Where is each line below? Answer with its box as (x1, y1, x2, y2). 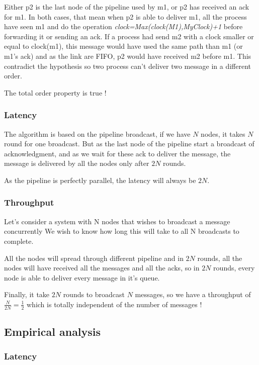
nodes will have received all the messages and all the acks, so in (4, 262, 200, 273)
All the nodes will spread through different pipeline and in (4, 252, 184, 263)
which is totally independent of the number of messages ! (27, 299, 202, 309)
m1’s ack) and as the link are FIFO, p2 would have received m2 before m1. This (4, 50, 251, 61)
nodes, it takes (201, 128, 245, 139)
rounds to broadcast (63, 289, 125, 300)
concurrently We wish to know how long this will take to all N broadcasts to (4, 226, 239, 236)
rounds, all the (197, 252, 242, 263)
